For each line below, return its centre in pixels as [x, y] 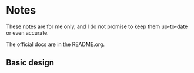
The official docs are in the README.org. [55, 44]
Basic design [30, 63]
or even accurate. [27, 32]
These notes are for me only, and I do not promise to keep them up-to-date [97, 26]
